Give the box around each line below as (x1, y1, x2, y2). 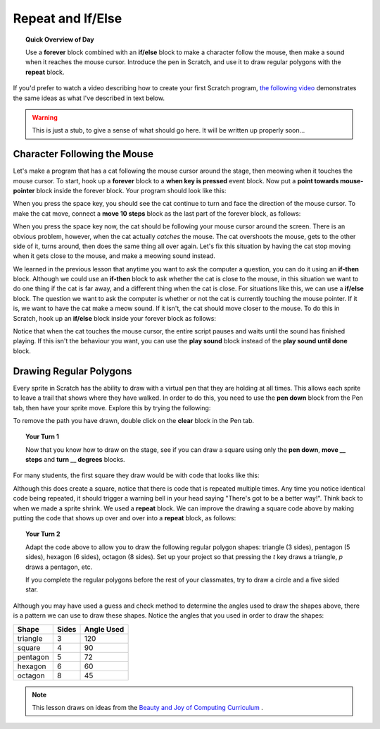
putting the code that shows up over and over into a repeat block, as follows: (13, 514, 236, 522)
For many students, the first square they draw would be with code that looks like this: (13, 471, 260, 479)
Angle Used (84, 624, 125, 634)
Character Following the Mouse (13, 148, 154, 160)
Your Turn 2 (25, 529, 61, 539)
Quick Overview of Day (25, 35, 94, 44)
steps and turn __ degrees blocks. (25, 455, 126, 464)
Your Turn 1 (25, 432, 59, 441)
